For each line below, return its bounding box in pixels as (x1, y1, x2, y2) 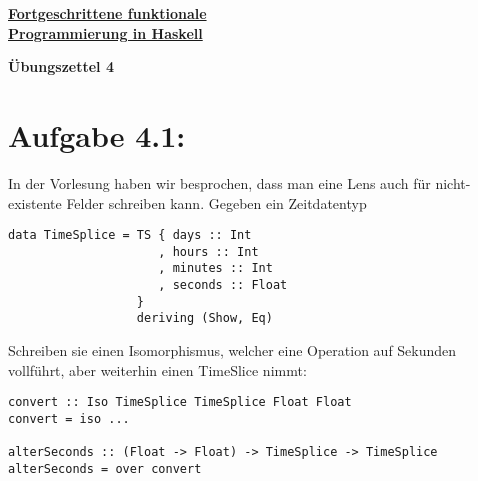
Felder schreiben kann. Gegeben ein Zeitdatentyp (66, 192, 367, 213)
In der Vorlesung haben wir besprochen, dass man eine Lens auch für (8, 172, 431, 193)
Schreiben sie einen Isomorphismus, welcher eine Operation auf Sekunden (8, 340, 457, 361)
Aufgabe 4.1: (8, 114, 186, 155)
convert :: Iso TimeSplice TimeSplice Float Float (8, 395, 352, 410)
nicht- (435, 172, 471, 193)
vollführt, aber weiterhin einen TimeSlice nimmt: (8, 359, 307, 380)
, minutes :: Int (158, 261, 273, 276)
